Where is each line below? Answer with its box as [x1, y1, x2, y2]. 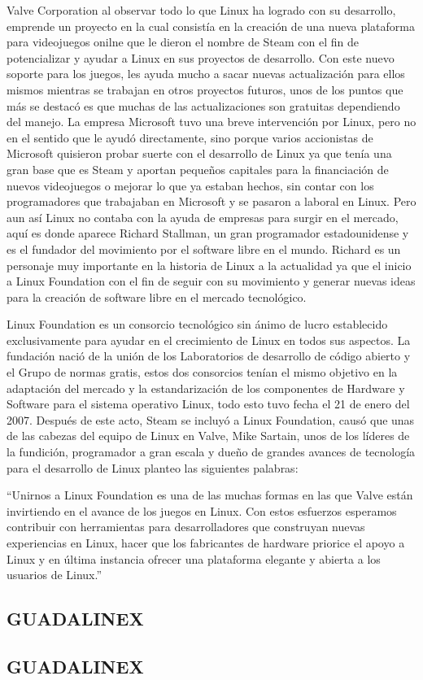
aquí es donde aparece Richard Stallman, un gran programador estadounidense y [7, 224, 409, 242]
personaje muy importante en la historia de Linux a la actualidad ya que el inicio [7, 256, 412, 273]
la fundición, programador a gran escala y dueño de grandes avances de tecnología [7, 443, 416, 460]
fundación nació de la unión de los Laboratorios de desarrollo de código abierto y [7, 347, 411, 364]
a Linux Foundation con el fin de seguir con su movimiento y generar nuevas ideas [7, 272, 416, 290]
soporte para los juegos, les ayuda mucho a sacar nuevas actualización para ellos [7, 65, 405, 82]
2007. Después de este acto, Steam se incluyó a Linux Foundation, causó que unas [7, 411, 415, 428]
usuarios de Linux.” [7, 566, 102, 583]
